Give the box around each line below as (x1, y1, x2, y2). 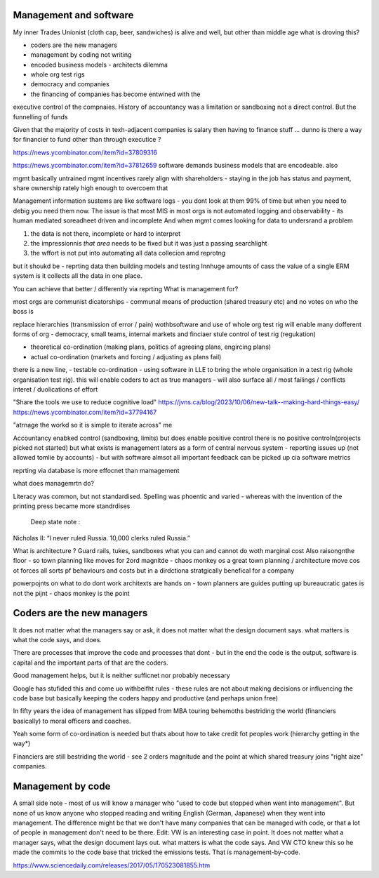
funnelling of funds (13, 112, 68, 121)
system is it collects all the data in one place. (13, 272, 142, 280)
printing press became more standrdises (13, 502, 131, 510)
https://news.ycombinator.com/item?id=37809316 (13, 148, 158, 157)
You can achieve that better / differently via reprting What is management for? (13, 284, 239, 293)
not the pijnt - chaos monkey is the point (13, 589, 130, 597)
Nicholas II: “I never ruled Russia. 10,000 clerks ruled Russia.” (13, 533, 191, 542)
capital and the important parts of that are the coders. (13, 658, 168, 667)
